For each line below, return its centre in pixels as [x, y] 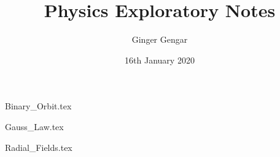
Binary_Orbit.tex [38, 106]
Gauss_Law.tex [34, 126]
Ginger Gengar [160, 39]
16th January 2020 [160, 60]
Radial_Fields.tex [39, 147]
